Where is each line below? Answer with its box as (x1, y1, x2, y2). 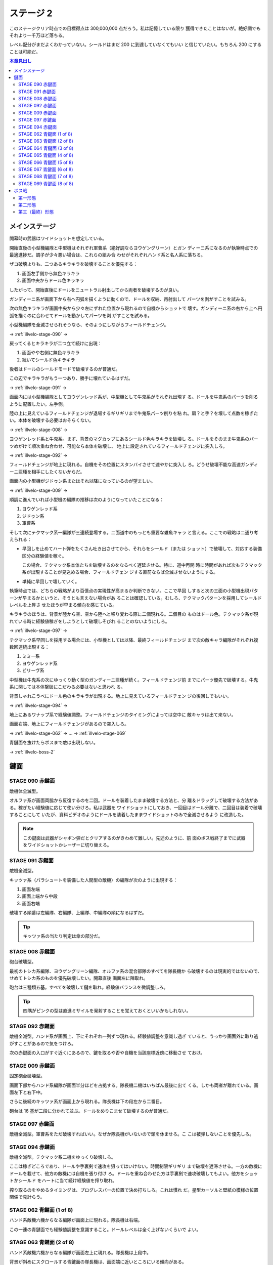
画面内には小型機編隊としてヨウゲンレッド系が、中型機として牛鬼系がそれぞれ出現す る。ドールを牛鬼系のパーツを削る (9, 394, 258, 400)
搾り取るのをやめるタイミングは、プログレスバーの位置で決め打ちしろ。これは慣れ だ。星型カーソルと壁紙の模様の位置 (9, 1187, 259, 1193)
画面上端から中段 (22, 893, 58, 899)
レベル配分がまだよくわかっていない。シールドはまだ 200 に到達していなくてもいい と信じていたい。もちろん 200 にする (9, 41, 262, 48)
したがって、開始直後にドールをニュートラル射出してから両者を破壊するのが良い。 (9, 286, 182, 293)
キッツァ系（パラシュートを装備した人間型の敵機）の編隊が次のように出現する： (9, 877, 178, 883)
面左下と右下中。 (9, 1089, 45, 1095)
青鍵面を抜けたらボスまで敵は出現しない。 (9, 739, 98, 746)
